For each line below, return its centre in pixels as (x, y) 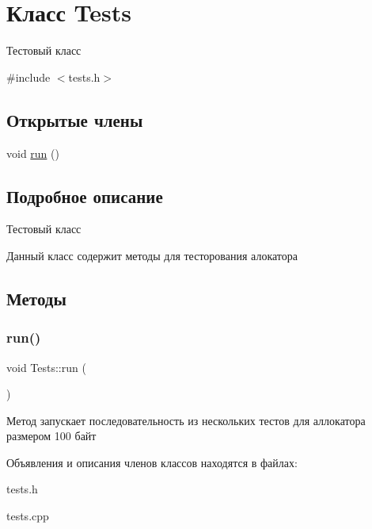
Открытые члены (75, 119)
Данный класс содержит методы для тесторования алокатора (152, 255)
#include (28, 77)
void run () (33, 153)
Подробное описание (85, 195)
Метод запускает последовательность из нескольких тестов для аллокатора (186, 420)
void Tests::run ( (46, 367)
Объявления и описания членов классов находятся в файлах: (152, 462)
